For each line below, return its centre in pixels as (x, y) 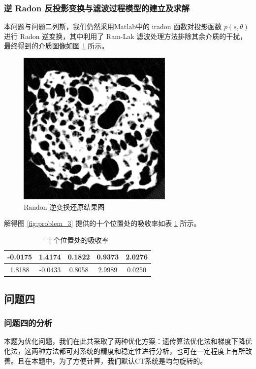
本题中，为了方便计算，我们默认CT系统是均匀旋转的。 (119, 360)
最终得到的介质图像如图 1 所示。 (56, 46)
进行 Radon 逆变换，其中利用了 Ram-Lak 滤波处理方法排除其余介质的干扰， (126, 36)
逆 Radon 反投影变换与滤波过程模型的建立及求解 (97, 8)
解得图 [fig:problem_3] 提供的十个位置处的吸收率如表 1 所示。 (102, 223)
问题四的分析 (28, 323)
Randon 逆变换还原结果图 (64, 206)
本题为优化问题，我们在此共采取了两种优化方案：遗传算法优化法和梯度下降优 (128, 341)
